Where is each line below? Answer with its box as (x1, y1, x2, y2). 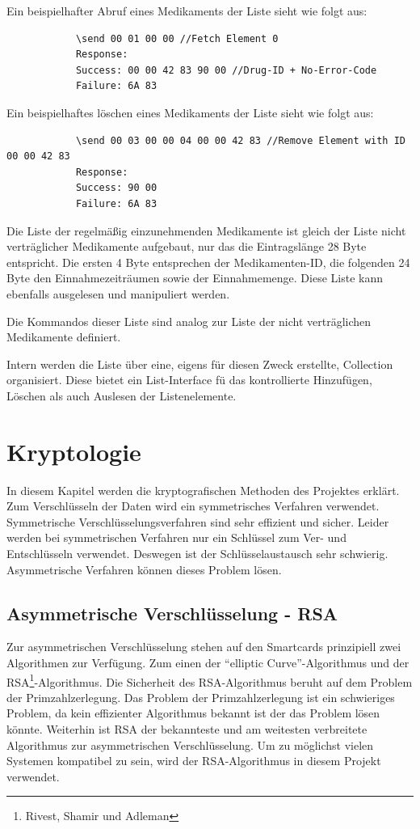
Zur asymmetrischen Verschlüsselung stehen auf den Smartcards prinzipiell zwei (6, 638, 401, 655)
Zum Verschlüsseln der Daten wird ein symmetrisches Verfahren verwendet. (6, 497, 380, 514)
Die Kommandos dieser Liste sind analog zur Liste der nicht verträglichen (6, 312, 372, 329)
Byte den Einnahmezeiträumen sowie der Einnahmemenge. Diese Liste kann (6, 269, 383, 286)
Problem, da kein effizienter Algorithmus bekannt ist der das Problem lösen (6, 704, 380, 721)
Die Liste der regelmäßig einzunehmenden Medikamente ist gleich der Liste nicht (6, 222, 406, 239)
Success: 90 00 (75, 182, 157, 194)
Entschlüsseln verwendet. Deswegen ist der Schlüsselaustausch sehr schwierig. (6, 544, 388, 561)
